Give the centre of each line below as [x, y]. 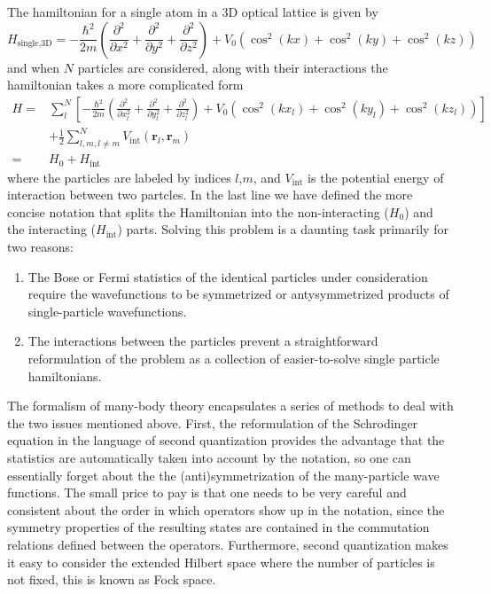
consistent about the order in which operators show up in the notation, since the [226, 509]
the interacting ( [51, 229]
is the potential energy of [376, 177]
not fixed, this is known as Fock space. [112, 579]
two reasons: [40, 246]
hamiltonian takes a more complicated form [125, 85]
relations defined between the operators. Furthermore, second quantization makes [228, 544]
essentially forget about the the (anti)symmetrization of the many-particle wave [223, 475]
